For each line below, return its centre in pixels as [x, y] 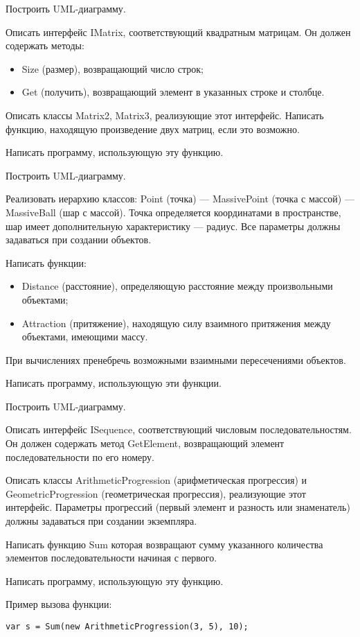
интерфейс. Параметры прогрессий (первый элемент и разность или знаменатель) [178, 507]
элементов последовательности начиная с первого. [111, 558]
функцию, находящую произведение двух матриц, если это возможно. [153, 129]
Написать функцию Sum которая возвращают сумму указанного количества [164, 544]
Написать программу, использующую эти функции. [114, 383]
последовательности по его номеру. [80, 456]
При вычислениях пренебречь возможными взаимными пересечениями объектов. [176, 359]
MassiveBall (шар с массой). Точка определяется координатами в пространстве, [173, 212]
